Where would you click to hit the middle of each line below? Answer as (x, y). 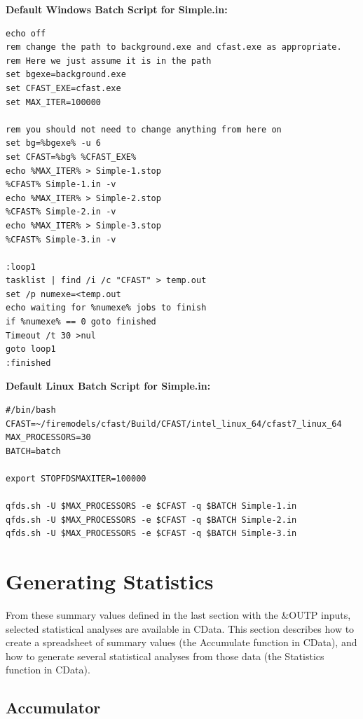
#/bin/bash (31, 410)
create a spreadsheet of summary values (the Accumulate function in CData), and (181, 642)
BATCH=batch (33, 451)
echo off (26, 33)
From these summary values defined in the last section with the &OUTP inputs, (178, 615)
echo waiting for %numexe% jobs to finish (106, 308)
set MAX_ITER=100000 (54, 102)
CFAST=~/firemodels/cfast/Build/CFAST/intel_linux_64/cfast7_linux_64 (174, 424)
